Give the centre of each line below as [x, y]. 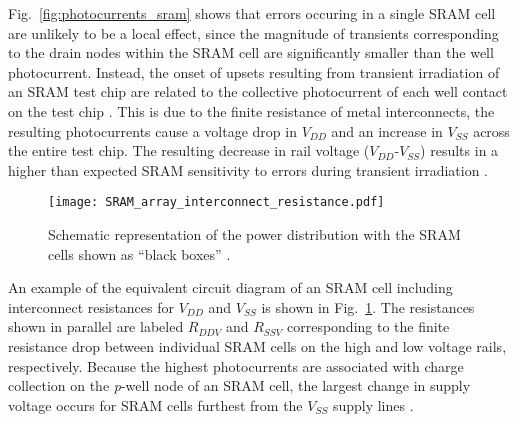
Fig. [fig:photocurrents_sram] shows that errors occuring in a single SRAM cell [252, 13]
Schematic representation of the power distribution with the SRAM [254, 234]
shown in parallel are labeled [96, 326]
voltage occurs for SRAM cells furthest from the [155, 404]
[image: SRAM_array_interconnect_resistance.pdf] [216, 202]
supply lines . [373, 404]
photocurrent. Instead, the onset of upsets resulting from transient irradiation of [254, 71]
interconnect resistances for [91, 306]
